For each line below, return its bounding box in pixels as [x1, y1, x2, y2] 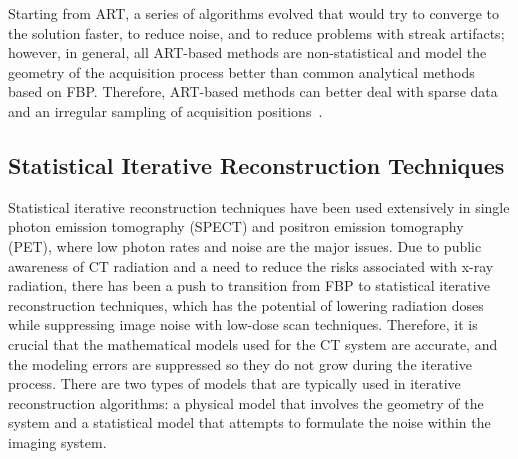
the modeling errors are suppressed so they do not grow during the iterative [8, 353, 472, 374]
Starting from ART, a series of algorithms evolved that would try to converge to [8, 3, 500, 23]
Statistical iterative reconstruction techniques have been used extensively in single [8, 196, 510, 217]
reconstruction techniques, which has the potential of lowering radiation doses [8, 294, 484, 315]
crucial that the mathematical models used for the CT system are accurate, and [8, 333, 498, 354]
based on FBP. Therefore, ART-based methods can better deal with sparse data [8, 81, 498, 102]
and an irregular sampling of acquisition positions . [8, 100, 323, 121]
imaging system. [8, 431, 107, 452]
